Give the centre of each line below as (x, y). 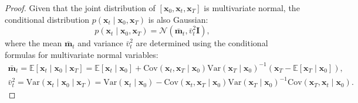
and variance (100, 43)
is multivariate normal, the (252, 8)
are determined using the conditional (202, 43)
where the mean (33, 43)
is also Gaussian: (178, 19)
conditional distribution (47, 19)
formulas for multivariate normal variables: (82, 54)
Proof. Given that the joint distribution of (80, 8)
